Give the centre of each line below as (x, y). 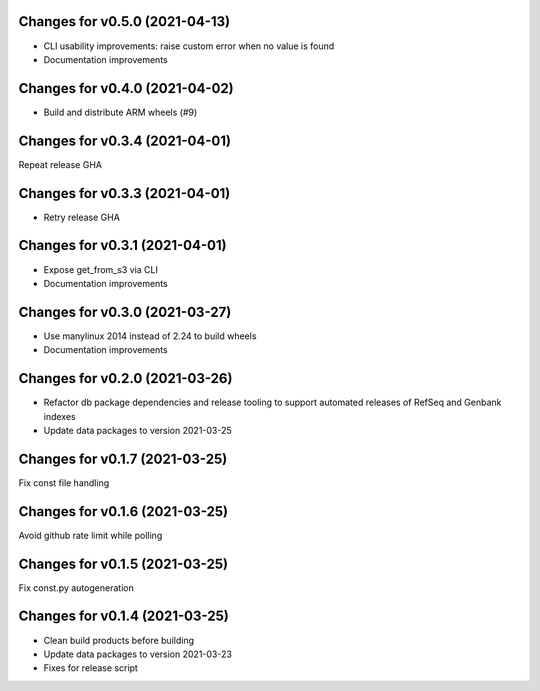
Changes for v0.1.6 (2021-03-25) (123, 511)
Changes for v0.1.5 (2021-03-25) (123, 563)
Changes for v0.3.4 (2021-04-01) (125, 140)
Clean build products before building (119, 640)
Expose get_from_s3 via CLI (101, 269)
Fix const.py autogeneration (76, 587)
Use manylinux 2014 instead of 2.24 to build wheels (150, 336)
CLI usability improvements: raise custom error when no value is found (189, 46)
